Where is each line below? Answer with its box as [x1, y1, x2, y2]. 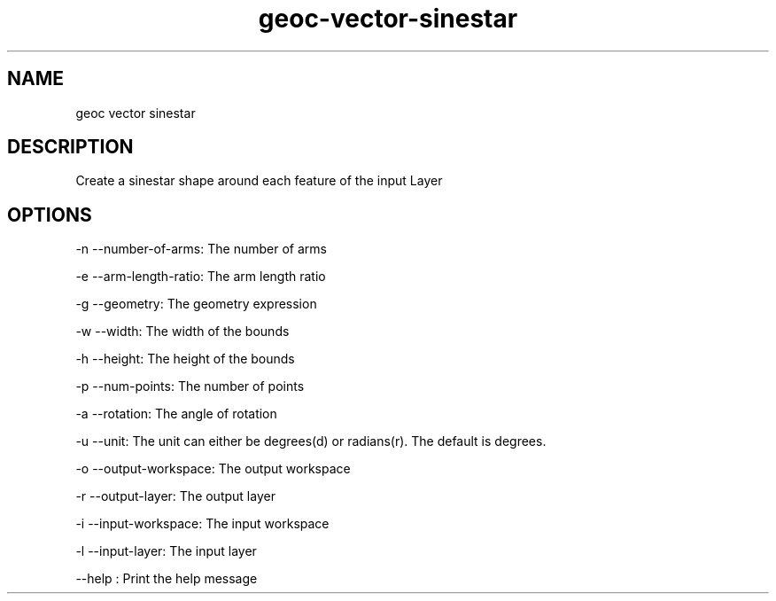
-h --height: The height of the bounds [75, 351, 295, 367]
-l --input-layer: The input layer [75, 543, 257, 559]
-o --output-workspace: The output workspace [75, 461, 351, 477]
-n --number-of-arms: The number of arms [75, 241, 327, 257]
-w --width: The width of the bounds [75, 324, 290, 340]
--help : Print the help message [75, 571, 258, 587]
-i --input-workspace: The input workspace [75, 516, 330, 532]
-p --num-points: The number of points [75, 379, 305, 394]
